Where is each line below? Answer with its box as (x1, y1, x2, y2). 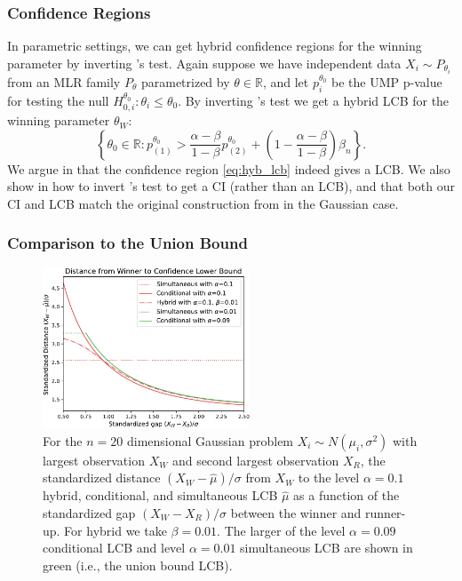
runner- (365, 503, 406, 521)
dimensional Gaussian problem (126, 431, 294, 450)
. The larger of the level (217, 521, 346, 539)
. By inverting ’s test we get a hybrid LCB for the (178, 91, 450, 109)
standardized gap (43, 503, 136, 521)
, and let (262, 72, 309, 91)
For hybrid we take (64, 521, 167, 539)
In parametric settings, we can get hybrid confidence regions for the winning (7, 36, 422, 55)
